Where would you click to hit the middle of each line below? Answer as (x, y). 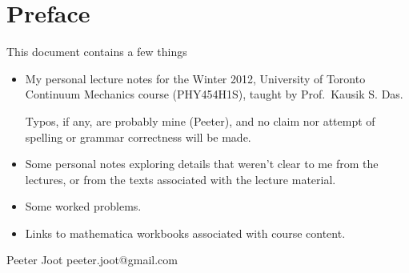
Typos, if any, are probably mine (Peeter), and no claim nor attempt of (200, 120)
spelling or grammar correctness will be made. (138, 136)
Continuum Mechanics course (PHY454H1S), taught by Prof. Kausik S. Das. (214, 94)
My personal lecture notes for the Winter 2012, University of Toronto (195, 78)
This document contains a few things (97, 52)
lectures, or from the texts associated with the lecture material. (180, 179)
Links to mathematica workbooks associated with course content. (185, 233)
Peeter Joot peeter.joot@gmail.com (92, 260)
